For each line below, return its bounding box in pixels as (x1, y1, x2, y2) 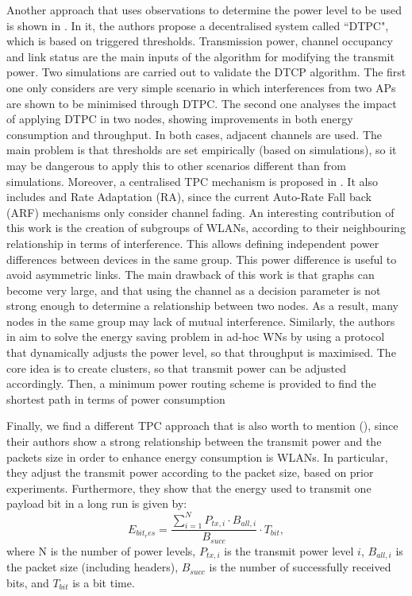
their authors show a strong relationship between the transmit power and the (6, 433, 382, 450)
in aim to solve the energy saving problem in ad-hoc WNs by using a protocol (6, 328, 385, 345)
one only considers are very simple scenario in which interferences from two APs (6, 79, 396, 95)
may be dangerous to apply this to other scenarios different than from (6, 157, 346, 173)
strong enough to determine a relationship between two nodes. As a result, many (6, 297, 399, 314)
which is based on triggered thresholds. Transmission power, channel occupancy (6, 33, 393, 49)
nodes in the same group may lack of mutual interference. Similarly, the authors (6, 312, 395, 329)
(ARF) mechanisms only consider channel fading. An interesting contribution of (6, 203, 395, 220)
